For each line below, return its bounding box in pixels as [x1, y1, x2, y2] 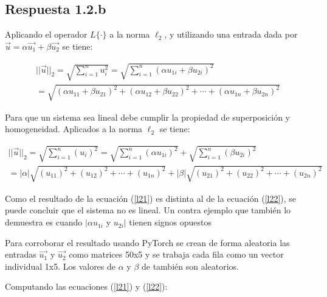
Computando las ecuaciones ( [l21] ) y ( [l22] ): [5, 280, 168, 293]
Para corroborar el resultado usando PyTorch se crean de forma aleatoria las [5, 236, 290, 249]
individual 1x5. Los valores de [5, 259, 116, 272]
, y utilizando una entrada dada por [164, 28, 298, 41]
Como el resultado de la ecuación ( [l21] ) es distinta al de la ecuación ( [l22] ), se [5, 192, 297, 204]
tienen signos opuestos [129, 216, 212, 229]
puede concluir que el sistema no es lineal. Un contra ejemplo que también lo [5, 204, 291, 216]
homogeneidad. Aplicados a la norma [5, 122, 143, 135]
